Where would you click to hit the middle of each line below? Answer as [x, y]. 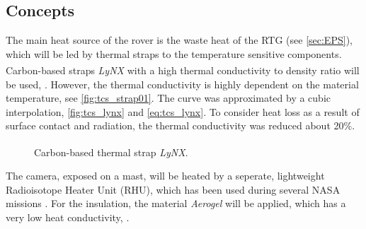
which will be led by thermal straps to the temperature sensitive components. [174, 53]
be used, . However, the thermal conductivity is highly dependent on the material [182, 84]
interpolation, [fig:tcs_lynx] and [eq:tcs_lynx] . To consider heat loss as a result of [183, 111]
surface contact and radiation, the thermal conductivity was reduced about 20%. [181, 125]
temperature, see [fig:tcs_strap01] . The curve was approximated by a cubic [168, 98]
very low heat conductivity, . [68, 217]
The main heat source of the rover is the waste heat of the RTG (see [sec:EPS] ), [179, 40]
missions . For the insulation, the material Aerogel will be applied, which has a [176, 203]
